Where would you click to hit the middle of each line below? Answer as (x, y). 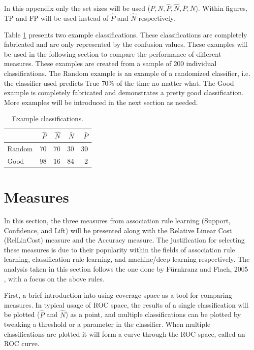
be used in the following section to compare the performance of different (113, 53)
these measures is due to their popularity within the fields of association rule (120, 249)
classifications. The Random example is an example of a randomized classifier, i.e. (127, 73)
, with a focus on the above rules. (54, 278)
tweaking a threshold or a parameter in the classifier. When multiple (107, 324)
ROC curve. (22, 343)
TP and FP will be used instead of (56, 18)
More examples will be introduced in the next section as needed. (101, 102)
